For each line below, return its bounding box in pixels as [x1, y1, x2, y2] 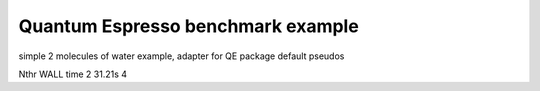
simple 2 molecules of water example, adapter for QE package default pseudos [18, 50, 345, 62]
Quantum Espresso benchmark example [18, 15, 359, 37]
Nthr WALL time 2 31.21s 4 [18, 68, 128, 80]
